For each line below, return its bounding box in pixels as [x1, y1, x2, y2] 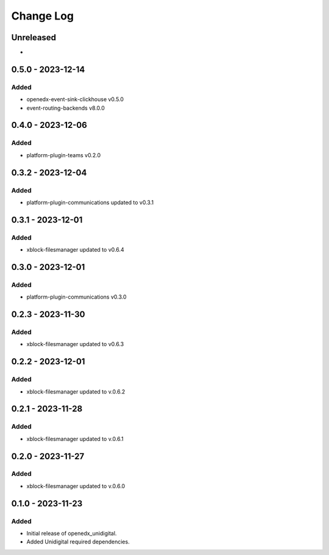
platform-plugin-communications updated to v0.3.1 [26, 199, 154, 206]
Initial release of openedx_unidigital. [26, 530, 117, 537]
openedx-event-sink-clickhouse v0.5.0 [26, 96, 124, 103]
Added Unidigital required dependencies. [26, 538, 130, 545]
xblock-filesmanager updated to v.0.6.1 [26, 435, 124, 442]
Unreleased [11, 32, 57, 43]
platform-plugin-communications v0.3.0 [26, 293, 127, 301]
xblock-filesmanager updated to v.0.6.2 [26, 387, 126, 395]
